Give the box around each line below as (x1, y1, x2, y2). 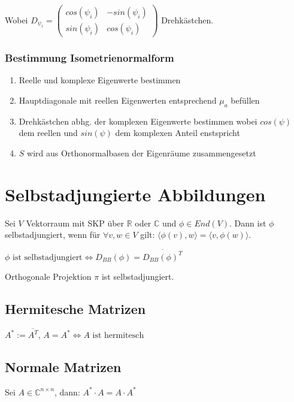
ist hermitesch (92, 331, 144, 340)
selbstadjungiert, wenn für (5, 228, 101, 241)
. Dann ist (229, 216, 266, 229)
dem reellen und (19, 126, 78, 139)
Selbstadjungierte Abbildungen (5, 182, 266, 206)
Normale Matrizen (5, 358, 122, 376)
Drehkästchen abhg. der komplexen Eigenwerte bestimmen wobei (19, 114, 257, 127)
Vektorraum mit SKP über (26, 216, 125, 229)
